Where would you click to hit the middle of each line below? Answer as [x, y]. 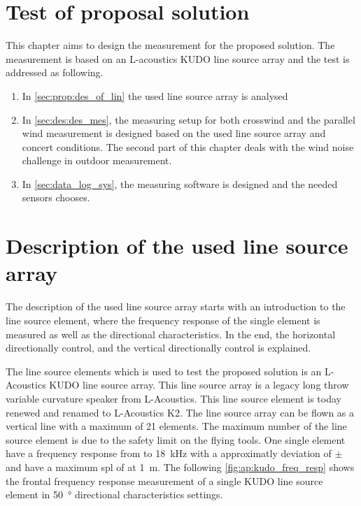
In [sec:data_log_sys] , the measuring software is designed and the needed [180, 183]
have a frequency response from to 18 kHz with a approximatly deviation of [169, 453]
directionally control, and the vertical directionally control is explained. [158, 348]
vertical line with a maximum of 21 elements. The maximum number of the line [176, 426]
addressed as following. [55, 72]
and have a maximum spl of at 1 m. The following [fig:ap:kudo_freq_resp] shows [180, 467]
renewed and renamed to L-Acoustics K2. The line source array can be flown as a [180, 412]
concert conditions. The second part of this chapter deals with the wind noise [188, 146]
